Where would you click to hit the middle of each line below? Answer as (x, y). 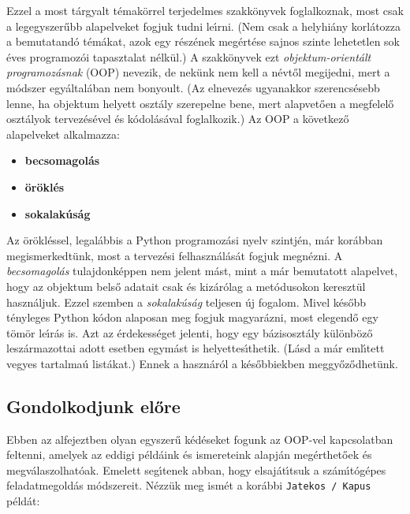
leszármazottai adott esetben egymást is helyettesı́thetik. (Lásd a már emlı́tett (196, 348)
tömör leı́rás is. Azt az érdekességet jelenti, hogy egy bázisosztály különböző (190, 332)
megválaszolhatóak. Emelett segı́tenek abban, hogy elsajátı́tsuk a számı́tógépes (196, 469)
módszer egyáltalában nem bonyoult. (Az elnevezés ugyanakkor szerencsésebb (193, 87)
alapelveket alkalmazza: (63, 134)
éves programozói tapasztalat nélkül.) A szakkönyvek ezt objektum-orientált (189, 56)
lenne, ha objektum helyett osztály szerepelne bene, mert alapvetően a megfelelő (200, 103)
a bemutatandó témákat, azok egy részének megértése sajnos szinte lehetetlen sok (203, 41)
